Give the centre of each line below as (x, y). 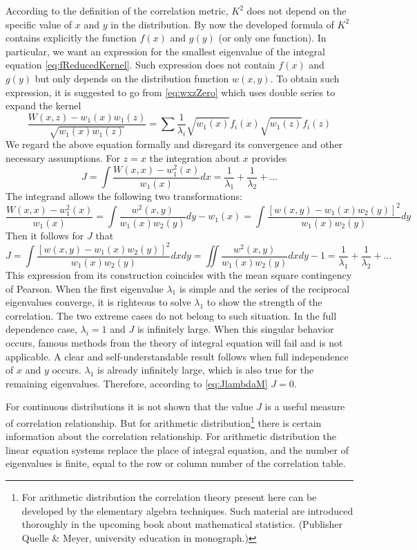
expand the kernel (43, 106)
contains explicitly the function (71, 38)
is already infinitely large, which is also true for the (206, 370)
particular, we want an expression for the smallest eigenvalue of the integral (165, 51)
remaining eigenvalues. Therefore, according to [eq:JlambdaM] (137, 383)
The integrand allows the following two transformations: (124, 195)
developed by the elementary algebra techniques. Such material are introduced (187, 510)
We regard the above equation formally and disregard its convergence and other (174, 144)
